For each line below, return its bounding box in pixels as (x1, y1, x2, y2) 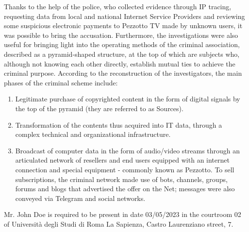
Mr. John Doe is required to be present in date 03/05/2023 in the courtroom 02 (4, 209, 241, 219)
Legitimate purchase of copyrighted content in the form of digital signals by (15, 94, 240, 104)
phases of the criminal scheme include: (4, 77, 118, 87)
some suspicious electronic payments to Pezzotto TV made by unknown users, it (4, 20, 243, 31)
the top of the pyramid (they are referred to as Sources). (15, 103, 183, 113)
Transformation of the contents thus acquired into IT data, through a (15, 119, 222, 130)
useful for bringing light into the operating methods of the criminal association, (4, 39, 240, 50)
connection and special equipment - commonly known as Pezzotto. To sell (15, 164, 234, 174)
